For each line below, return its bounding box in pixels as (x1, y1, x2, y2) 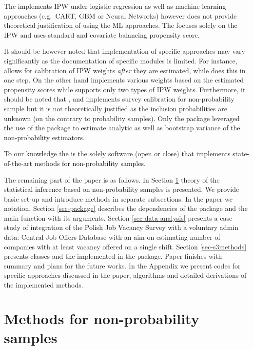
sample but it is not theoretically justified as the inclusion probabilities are (4, 103, 227, 113)
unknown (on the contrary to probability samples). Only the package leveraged (4, 113, 240, 123)
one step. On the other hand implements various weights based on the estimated (4, 75, 244, 85)
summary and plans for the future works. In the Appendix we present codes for (4, 260, 241, 270)
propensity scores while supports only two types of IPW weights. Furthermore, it (4, 84, 246, 94)
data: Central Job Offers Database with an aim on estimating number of (4, 232, 220, 242)
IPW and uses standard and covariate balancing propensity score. (4, 29, 200, 40)
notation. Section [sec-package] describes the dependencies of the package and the (4, 203, 248, 213)
